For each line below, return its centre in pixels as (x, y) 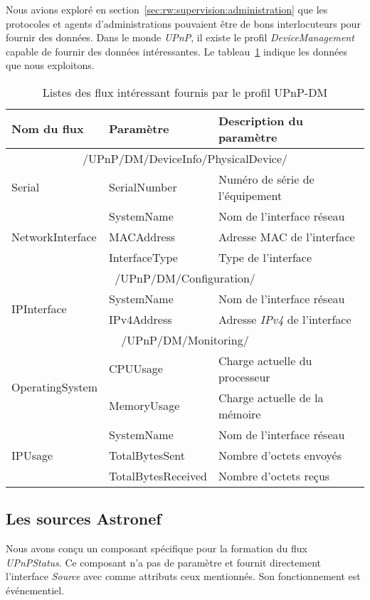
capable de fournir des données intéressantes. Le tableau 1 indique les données (176, 51)
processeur (244, 377)
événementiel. (35, 590)
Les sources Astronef (84, 519)
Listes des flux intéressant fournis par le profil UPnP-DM (185, 92)
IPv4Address (141, 319)
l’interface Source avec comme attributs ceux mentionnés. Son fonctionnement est (183, 576)
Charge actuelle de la (271, 397)
